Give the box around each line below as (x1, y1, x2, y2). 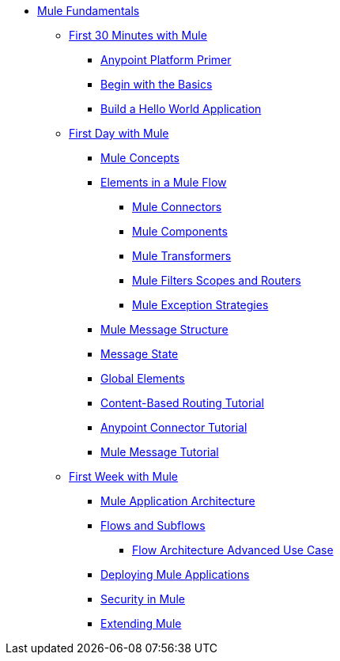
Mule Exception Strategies (132, 298, 269, 312)
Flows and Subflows (100, 519, 206, 532)
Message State (100, 347, 179, 361)
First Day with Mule (69, 127, 169, 140)
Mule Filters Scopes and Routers (132, 274, 301, 287)
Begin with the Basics (100, 77, 213, 91)
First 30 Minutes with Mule (69, 28, 207, 42)
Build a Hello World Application (100, 102, 262, 115)
